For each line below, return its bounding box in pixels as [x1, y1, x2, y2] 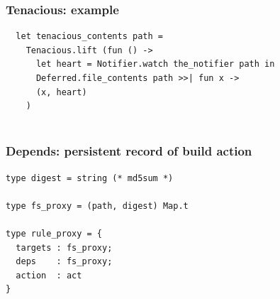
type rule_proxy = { [6, 228, 103, 239]
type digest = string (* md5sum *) [6, 173, 174, 183]
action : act [16, 270, 82, 281]
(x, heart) [35, 87, 87, 97]
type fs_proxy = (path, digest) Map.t [6, 200, 189, 211]
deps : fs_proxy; [16, 256, 113, 267]
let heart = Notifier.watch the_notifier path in [35, 59, 275, 70]
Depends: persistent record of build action [6, 142, 252, 160]
